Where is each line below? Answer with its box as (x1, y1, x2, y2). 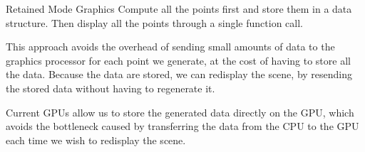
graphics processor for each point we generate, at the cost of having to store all (6, 53, 351, 67)
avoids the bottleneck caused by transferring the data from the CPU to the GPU (6, 119, 359, 134)
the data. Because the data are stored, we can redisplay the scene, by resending (6, 67, 353, 82)
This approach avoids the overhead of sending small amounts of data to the (6, 39, 335, 54)
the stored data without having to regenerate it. (6, 80, 215, 95)
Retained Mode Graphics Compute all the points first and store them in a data (6, 1, 352, 16)
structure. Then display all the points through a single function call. (6, 15, 303, 30)
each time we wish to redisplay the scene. (6, 132, 186, 147)
